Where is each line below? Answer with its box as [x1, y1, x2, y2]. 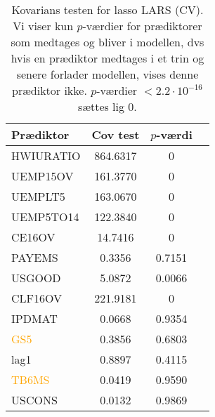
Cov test [91, 126, 140, 143]
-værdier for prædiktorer [82, 18, 202, 34]
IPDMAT [11, 310, 58, 326]
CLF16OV [11, 290, 63, 306]
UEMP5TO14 [11, 208, 79, 225]
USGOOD [11, 270, 61, 286]
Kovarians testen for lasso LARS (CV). [11, 1, 204, 18]
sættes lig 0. [78, 98, 137, 114]
